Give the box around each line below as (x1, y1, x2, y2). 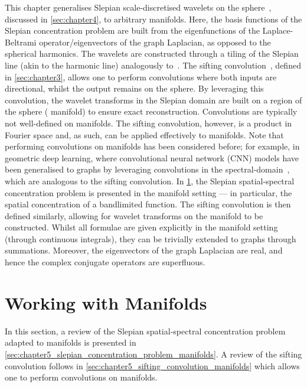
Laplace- (262, 24, 293, 37)
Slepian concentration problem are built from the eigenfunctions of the (5, 24, 260, 37)
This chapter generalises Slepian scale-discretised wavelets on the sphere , (5, 1, 272, 13)
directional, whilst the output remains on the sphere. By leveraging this (5, 82, 264, 95)
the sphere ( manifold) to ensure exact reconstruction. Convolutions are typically (5, 105, 298, 118)
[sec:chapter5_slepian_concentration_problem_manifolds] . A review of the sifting (5, 347, 302, 360)
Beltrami (5, 35, 37, 48)
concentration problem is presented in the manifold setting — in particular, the (5, 186, 292, 199)
